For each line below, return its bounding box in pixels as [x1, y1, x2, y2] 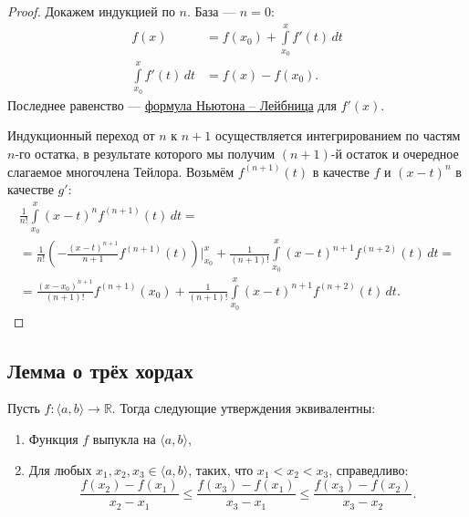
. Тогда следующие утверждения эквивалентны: [111, 398, 376, 418]
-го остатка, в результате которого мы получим [15, 144, 276, 163]
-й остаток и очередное [330, 144, 459, 163]
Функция [28, 429, 78, 449]
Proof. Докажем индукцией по [7, 2, 175, 20]
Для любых [28, 460, 92, 479]
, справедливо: [328, 460, 409, 479]
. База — [186, 2, 236, 20]
